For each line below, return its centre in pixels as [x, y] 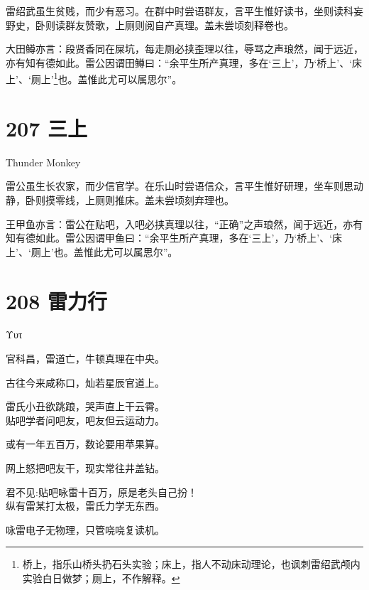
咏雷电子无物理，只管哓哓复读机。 [85, 529]
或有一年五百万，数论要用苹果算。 [85, 444]
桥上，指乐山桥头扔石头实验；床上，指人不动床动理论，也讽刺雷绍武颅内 [191, 564]
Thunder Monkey [43, 162]
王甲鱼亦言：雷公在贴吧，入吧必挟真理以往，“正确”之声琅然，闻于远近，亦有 [184, 224]
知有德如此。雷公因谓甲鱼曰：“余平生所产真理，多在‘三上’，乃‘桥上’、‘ [169, 238]
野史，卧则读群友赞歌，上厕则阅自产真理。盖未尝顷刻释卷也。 [150, 25]
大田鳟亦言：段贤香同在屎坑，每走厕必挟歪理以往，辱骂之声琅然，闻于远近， [184, 49]
